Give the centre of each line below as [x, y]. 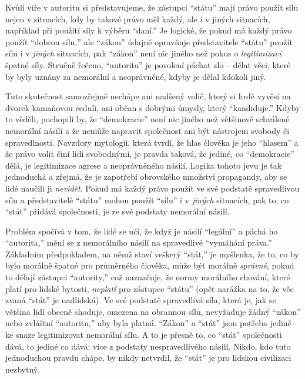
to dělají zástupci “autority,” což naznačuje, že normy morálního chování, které [148, 277]
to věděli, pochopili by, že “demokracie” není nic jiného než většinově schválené [148, 119]
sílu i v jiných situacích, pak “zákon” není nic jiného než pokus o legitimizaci [143, 53]
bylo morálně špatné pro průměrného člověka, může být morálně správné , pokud [150, 265]
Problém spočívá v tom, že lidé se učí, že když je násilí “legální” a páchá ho [142, 231]
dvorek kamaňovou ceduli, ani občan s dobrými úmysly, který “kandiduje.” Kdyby [153, 107]
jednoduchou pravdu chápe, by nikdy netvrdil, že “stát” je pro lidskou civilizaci [148, 358]
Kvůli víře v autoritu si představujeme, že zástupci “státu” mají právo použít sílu [152, 7]
